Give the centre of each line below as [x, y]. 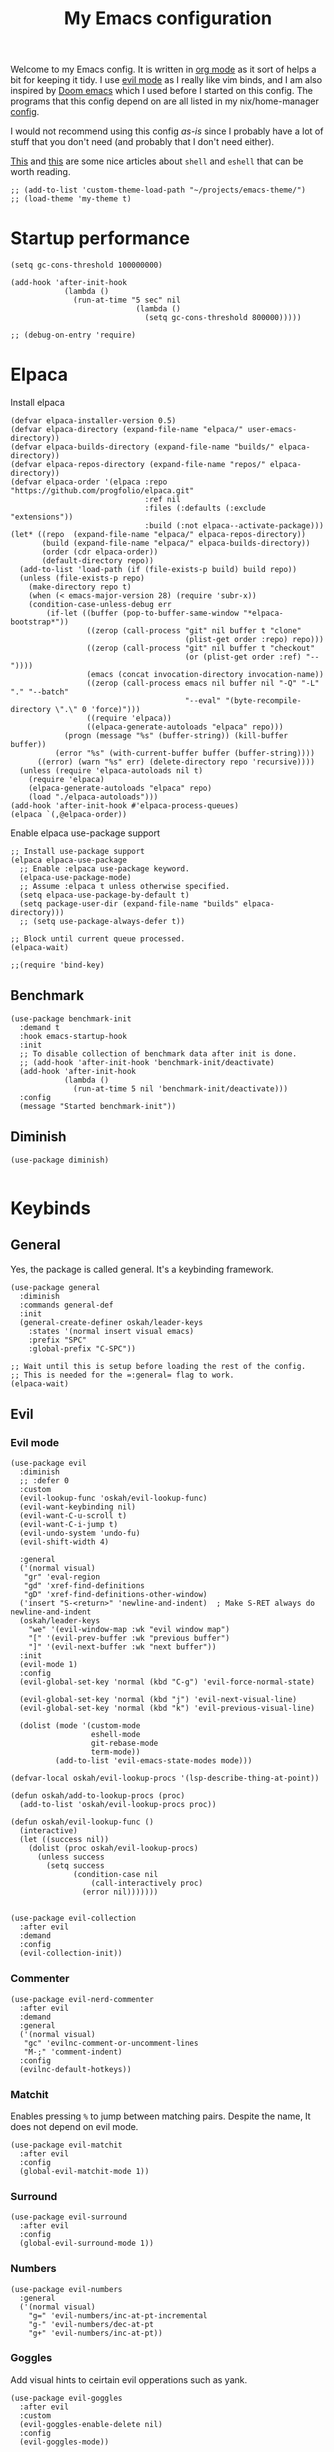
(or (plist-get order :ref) [243, 657]
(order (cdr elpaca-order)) [100, 552]
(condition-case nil [116, 1875]
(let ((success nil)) [64, 1840]
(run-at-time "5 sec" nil [127, 300]
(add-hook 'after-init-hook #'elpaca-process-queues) [125, 806]
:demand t [39, 1027]
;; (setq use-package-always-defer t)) [102, 922]
